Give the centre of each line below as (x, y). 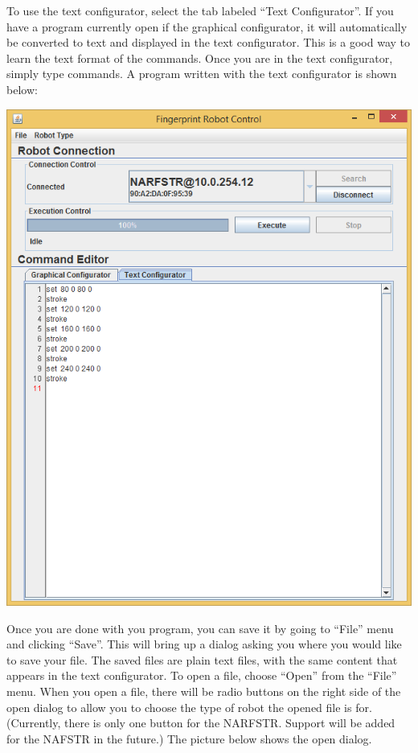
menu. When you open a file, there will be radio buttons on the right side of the (204, 691)
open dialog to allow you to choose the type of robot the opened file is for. (189, 707)
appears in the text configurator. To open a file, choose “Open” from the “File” (202, 675)
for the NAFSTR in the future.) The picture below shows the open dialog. (189, 738)
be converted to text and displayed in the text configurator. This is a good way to (209, 42)
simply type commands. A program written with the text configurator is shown (202, 74)
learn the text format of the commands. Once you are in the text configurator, (200, 58)
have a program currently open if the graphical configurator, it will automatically (207, 26)
